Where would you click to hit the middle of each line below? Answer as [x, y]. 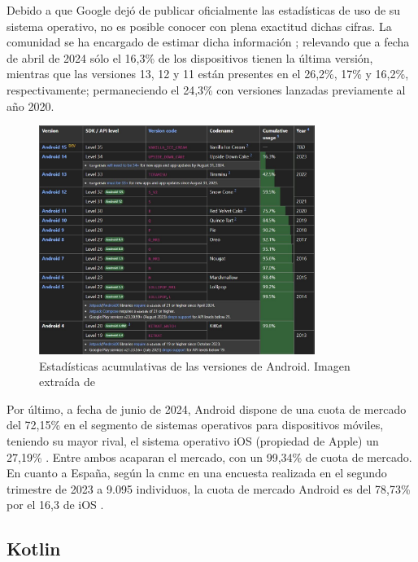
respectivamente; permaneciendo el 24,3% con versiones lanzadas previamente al [206, 89]
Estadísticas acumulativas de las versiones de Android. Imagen [195, 365]
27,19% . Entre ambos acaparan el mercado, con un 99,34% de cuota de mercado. [209, 457]
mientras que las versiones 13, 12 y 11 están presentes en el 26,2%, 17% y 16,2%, [208, 74]
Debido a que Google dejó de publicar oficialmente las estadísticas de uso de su [204, 10]
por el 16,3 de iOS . [55, 505]
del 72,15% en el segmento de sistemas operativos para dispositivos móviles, [195, 425]
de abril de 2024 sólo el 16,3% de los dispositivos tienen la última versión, [190, 57]
